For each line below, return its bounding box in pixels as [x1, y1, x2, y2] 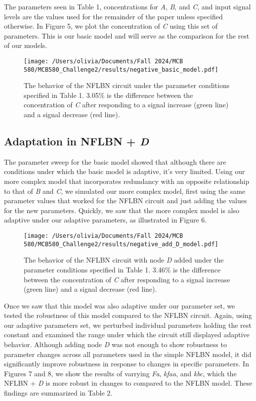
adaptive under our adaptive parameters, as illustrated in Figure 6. [4, 215, 207, 225]
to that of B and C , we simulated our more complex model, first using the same [4, 185, 246, 196]
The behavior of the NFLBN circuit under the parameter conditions [24, 80, 230, 90]
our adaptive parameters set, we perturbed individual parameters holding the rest [4, 319, 252, 330]
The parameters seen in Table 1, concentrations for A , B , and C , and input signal [4, 1, 251, 11]
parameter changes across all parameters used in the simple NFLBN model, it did [4, 349, 252, 359]
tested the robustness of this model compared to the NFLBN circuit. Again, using [4, 310, 252, 320]
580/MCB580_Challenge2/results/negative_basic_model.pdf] [24, 66, 218, 73]
